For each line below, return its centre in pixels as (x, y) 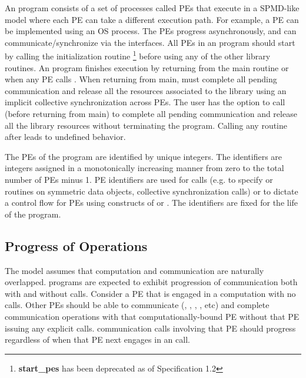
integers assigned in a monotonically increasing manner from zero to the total (144, 168)
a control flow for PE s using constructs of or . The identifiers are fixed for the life (152, 203)
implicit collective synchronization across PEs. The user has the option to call (145, 102)
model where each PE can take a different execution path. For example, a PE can (152, 19)
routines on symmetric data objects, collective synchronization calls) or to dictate (152, 191)
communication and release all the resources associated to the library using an (146, 90)
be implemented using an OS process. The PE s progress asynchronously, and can (151, 31)
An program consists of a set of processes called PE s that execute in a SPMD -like (152, 8)
